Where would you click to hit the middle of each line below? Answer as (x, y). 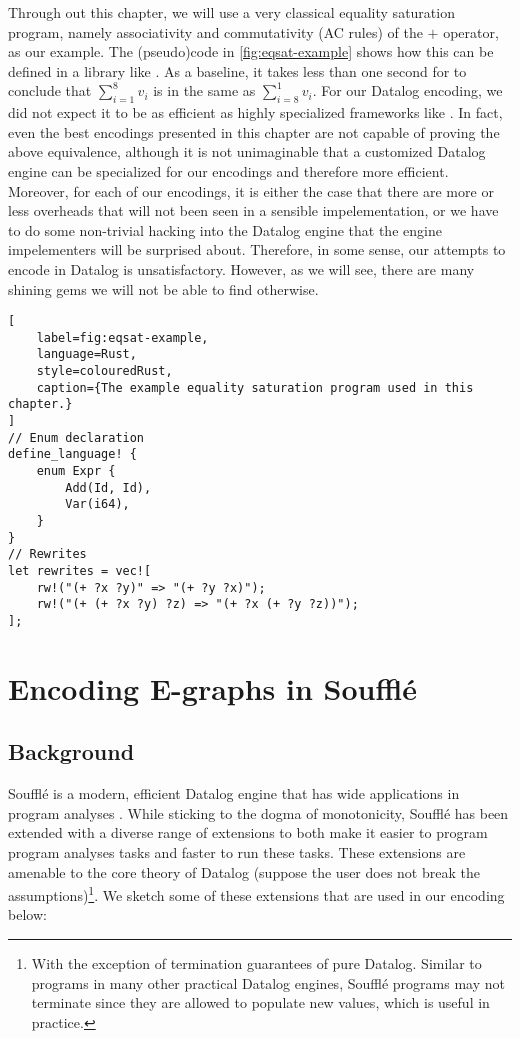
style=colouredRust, (104, 371)
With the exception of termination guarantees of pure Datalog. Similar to (256, 962)
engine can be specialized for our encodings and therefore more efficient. (228, 170)
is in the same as (204, 90)
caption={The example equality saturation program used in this (255, 387)
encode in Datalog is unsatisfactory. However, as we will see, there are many (241, 268)
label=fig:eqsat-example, (122, 337)
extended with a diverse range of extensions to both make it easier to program (248, 832)
